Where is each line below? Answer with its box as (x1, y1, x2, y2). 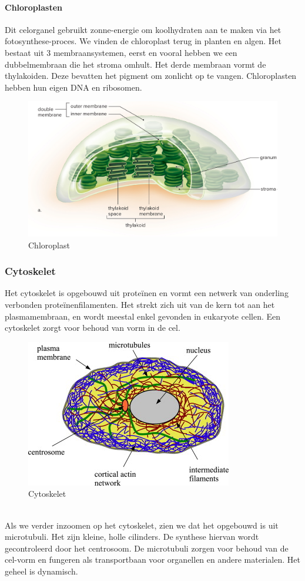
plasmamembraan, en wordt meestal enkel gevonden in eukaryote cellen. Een (5, 310, 281, 322)
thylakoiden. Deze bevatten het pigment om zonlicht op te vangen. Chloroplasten (5, 69, 297, 82)
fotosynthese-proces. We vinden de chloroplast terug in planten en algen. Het (5, 35, 281, 47)
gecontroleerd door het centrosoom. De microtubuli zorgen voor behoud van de (5, 542, 289, 554)
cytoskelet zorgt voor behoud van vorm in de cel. (5, 321, 180, 334)
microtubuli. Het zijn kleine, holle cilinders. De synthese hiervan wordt (5, 530, 259, 543)
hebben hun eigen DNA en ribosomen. (5, 81, 142, 93)
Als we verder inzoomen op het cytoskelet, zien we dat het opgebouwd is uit (5, 519, 279, 531)
